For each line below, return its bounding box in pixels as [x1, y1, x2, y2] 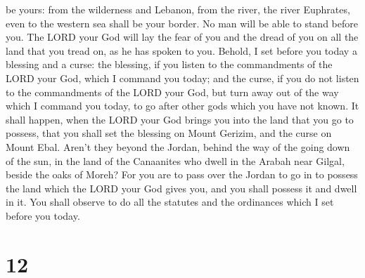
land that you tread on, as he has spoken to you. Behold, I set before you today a [6, 43, 357, 58]
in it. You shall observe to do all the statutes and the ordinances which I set [6, 194, 334, 209]
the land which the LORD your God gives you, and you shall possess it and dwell [6, 180, 357, 195]
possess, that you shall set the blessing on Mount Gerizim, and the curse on [6, 126, 332, 140]
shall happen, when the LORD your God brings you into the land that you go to [6, 112, 354, 126]
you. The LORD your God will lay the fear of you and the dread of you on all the [6, 29, 359, 44]
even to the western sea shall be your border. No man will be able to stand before [6, 15, 358, 30]
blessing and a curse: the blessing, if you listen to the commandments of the [6, 57, 333, 72]
